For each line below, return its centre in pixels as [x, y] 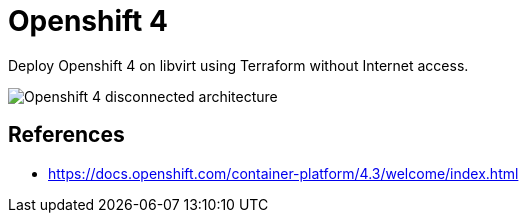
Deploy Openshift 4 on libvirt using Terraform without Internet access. [238, 65]
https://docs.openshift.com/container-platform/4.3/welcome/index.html [283, 173]
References [66, 135]
